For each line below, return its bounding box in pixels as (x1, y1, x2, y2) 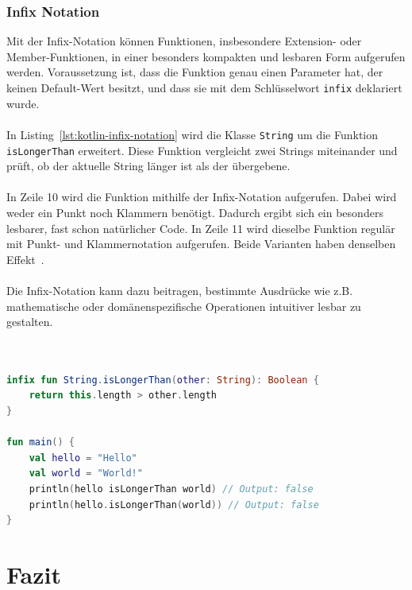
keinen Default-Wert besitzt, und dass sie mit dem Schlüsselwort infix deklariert (6, 80, 402, 95)
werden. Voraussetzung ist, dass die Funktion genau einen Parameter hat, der (6, 64, 383, 80)
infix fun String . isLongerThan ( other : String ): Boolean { (6, 374, 319, 386)
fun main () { (6, 437, 75, 448)
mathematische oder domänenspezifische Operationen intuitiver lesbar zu (6, 297, 361, 314)
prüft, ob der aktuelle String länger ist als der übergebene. (6, 157, 291, 174)
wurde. (6, 95, 40, 111)
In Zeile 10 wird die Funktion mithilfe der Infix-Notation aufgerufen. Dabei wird (6, 188, 397, 205)
